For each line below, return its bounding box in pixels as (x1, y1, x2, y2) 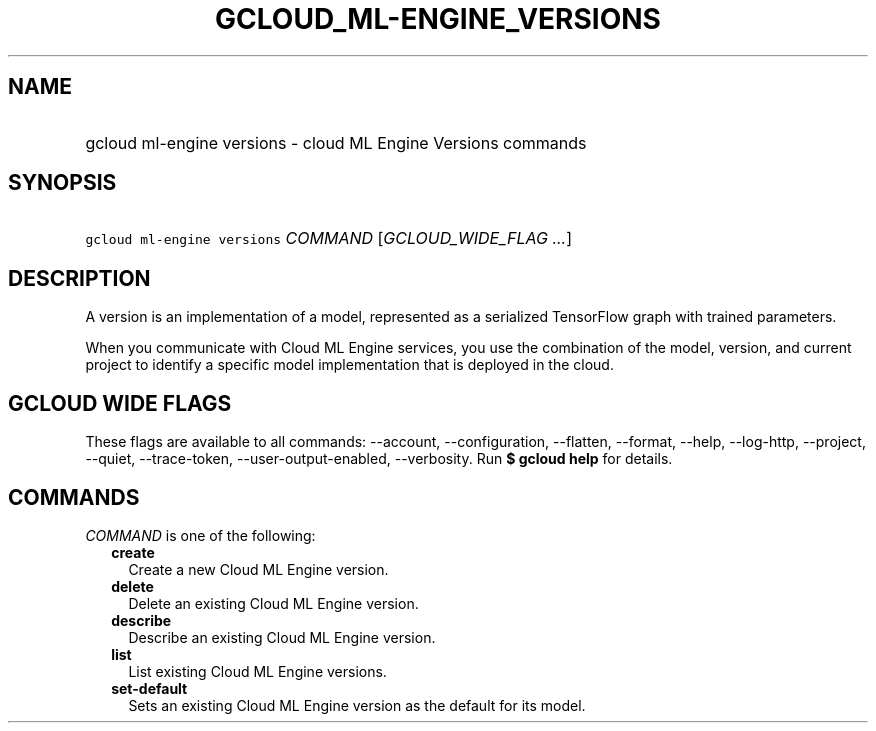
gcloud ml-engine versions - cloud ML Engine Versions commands (85, 132, 587, 153)
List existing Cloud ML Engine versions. (128, 662, 387, 680)
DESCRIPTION (8, 265, 151, 291)
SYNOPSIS (8, 170, 117, 196)
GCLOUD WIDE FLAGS (8, 390, 232, 416)
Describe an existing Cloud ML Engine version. (128, 628, 436, 646)
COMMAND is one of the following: (85, 526, 316, 544)
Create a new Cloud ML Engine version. (128, 560, 389, 578)
